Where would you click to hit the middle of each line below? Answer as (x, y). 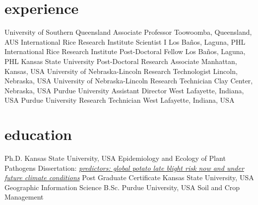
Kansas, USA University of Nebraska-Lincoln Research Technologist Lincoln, (121, 71)
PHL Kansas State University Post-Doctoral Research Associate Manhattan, (121, 61)
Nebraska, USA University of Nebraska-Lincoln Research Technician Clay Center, (129, 81)
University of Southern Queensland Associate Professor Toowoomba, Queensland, (128, 32)
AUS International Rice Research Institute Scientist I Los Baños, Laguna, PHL (125, 41)
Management (24, 197)
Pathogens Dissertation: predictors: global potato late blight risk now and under (124, 168)
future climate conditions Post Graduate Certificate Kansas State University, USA (129, 177)
